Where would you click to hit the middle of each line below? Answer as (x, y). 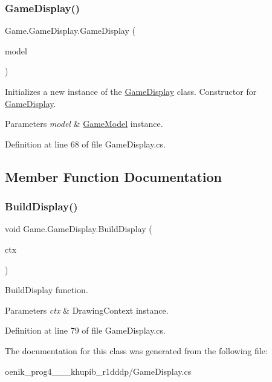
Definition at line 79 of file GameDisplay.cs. (85, 330)
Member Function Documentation (114, 176)
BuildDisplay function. (47, 290)
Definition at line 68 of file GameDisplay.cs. (85, 144)
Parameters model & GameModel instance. (84, 124)
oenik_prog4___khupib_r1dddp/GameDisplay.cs (98, 371)
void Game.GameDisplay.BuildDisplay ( (79, 229)
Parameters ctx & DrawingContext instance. (87, 310)
